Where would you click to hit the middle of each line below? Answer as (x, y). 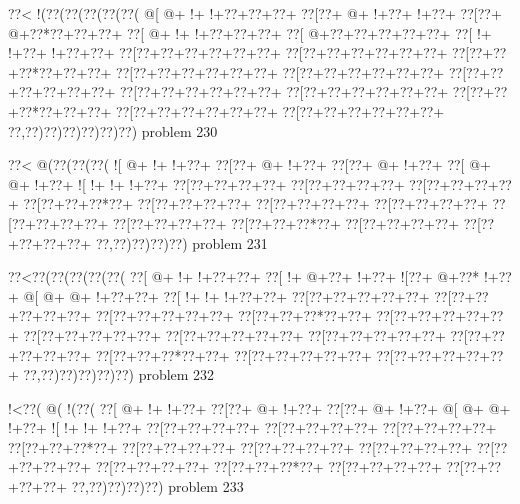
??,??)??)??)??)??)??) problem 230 (113, 130)
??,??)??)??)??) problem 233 (157, 486)
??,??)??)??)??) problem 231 (181, 242)
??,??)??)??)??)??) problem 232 (119, 374)
